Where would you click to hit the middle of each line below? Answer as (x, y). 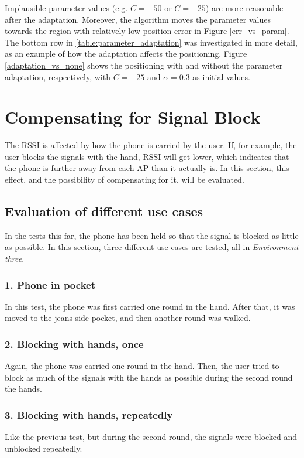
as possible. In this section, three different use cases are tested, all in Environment (152, 247)
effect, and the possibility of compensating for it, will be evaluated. (125, 180)
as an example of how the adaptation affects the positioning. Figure (126, 54)
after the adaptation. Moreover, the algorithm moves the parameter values (138, 19)
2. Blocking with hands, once (74, 343)
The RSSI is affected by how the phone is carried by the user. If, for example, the (151, 145)
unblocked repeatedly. (44, 448)
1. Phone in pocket (50, 284)
